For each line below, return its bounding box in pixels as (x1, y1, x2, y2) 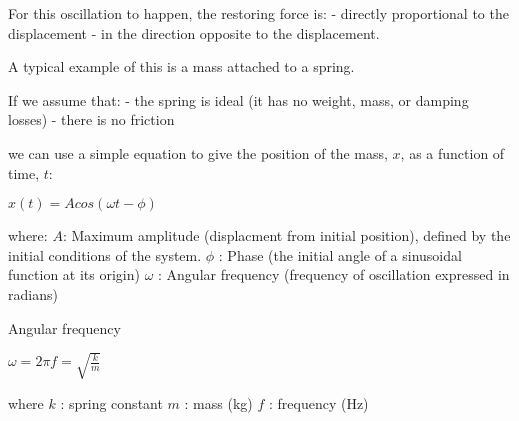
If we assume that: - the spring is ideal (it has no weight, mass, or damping (8, 89, 469, 110)
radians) (8, 283, 58, 304)
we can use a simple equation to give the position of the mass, (8, 142, 388, 163)
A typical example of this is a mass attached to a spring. (8, 56, 355, 77)
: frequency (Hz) (268, 392, 369, 413)
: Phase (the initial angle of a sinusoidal (218, 244, 462, 265)
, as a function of (400, 142, 505, 163)
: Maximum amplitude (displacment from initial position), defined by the (62, 225, 511, 246)
